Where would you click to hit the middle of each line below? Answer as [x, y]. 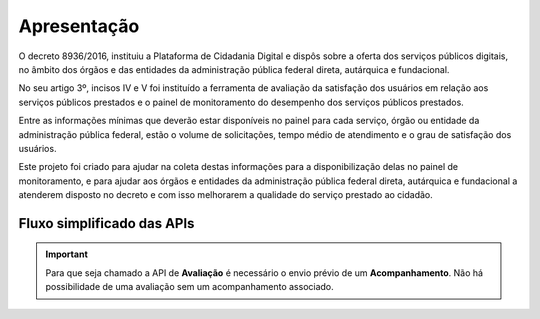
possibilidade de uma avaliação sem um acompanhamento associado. [189, 287]
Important [67, 254]
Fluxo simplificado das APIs [106, 223]
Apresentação [79, 26]
